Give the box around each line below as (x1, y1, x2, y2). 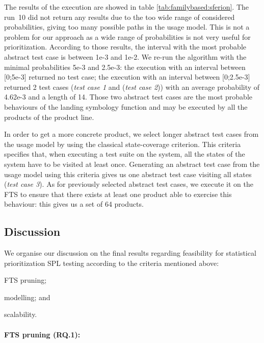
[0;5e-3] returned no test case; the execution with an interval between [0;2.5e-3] (4, 71, 250, 82)
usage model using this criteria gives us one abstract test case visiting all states (4, 168, 252, 179)
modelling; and (4, 291, 50, 302)
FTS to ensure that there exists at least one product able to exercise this (4, 188, 232, 199)
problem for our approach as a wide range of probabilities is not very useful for (4, 31, 251, 42)
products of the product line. (4, 111, 94, 122)
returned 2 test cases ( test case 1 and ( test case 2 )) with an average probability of (4, 81, 260, 92)
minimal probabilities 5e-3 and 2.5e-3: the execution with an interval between (4, 61, 246, 72)
